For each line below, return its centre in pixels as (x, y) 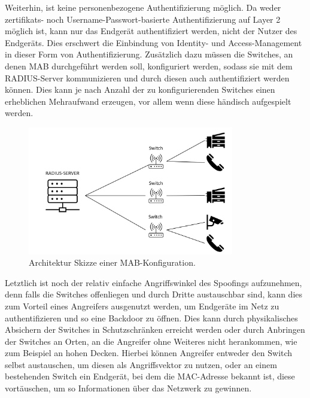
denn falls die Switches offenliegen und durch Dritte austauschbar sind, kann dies (154, 294)
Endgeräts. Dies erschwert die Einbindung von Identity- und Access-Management (154, 42)
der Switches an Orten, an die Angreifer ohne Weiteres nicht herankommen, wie (151, 341)
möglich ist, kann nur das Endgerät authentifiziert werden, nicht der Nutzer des (151, 31)
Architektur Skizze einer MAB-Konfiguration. (112, 262)
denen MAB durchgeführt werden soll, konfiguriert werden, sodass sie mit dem (149, 66)
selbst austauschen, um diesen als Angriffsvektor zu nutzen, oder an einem (141, 364)
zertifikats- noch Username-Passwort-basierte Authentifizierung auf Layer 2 (143, 19)
